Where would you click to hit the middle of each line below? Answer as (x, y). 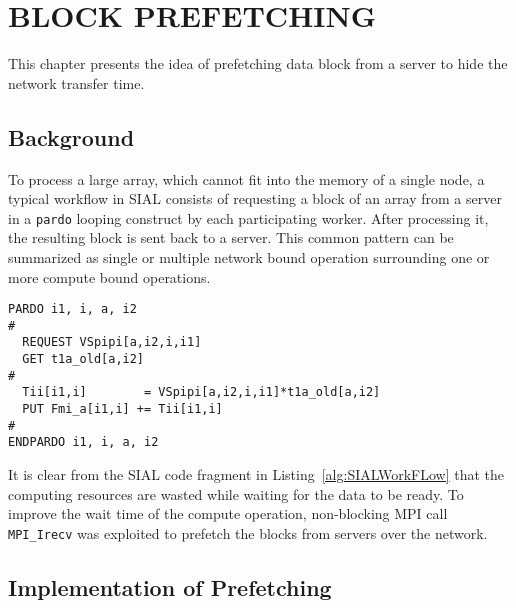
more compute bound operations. (109, 276)
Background (71, 136)
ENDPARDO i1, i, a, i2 (83, 442)
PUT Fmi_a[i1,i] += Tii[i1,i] (122, 409)
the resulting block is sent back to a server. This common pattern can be (231, 237)
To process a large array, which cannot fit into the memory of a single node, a (246, 178)
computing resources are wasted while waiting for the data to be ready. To (236, 493)
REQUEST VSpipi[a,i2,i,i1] (112, 342)
